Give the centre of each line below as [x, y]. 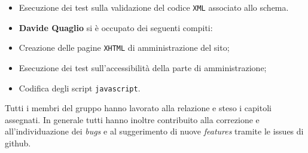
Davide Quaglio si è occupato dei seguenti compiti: [116, 27]
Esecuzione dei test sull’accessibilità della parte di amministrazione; [143, 67]
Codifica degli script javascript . [80, 88]
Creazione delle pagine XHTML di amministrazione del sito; [124, 48]
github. [18, 143]
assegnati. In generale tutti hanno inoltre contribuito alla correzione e [132, 119]
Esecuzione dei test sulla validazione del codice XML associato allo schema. [154, 7]
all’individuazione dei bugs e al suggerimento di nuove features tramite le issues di [154, 131]
